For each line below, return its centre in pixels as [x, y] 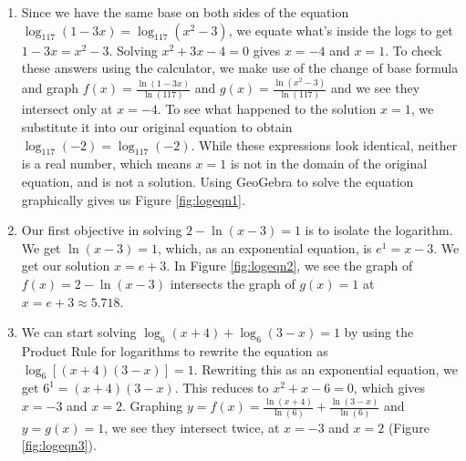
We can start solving [79, 332]
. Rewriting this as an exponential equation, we [326, 369]
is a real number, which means [106, 164]
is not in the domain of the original [329, 164]
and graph [50, 88]
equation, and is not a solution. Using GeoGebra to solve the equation [217, 181]
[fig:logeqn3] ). [59, 445]
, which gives [389, 388]
